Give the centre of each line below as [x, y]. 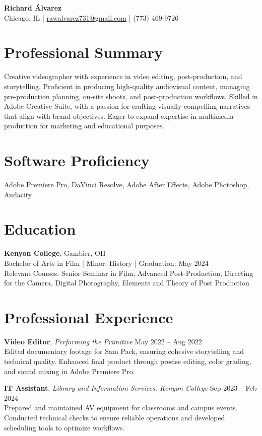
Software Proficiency [77, 160]
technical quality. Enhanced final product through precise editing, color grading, [128, 361]
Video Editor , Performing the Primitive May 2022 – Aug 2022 [103, 341]
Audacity [18, 194]
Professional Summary [83, 52]
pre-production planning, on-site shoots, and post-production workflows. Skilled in [131, 96]
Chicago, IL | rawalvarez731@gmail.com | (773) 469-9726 [91, 17]
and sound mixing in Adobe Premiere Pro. [70, 371]
